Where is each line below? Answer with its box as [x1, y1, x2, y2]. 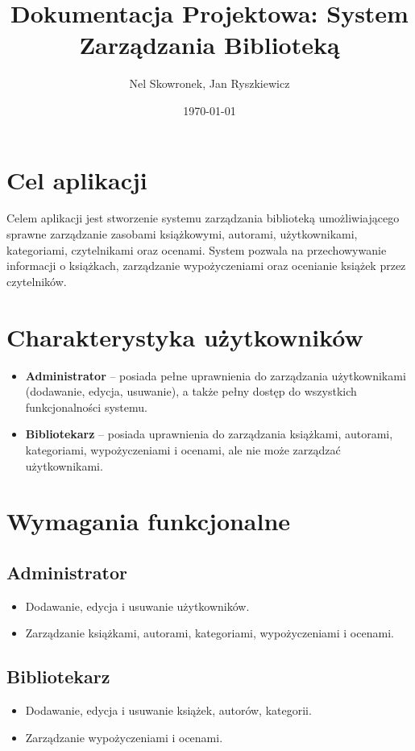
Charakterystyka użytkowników [6, 320, 363, 353]
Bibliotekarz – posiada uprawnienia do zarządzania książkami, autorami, [25, 425, 393, 442]
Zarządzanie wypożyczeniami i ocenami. [25, 728, 223, 745]
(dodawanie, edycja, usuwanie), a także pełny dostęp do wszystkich [25, 383, 357, 400]
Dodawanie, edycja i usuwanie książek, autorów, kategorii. [25, 702, 312, 719]
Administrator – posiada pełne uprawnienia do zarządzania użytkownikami [25, 367, 406, 384]
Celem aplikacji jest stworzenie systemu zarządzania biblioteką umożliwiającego [6, 210, 400, 226]
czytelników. [6, 272, 67, 289]
